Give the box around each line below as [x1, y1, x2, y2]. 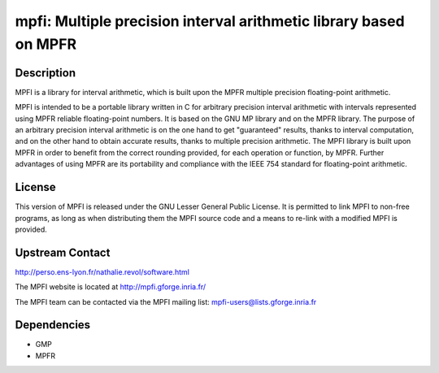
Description [15, 66, 76, 80]
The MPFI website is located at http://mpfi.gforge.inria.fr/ [15, 282, 206, 292]
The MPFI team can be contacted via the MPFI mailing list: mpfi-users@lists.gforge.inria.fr [15, 297, 317, 306]
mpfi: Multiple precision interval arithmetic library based [15, 12, 406, 30]
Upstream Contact [15, 245, 111, 259]
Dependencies [15, 318, 91, 332]
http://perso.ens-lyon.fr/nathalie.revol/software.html [15, 267, 190, 276]
